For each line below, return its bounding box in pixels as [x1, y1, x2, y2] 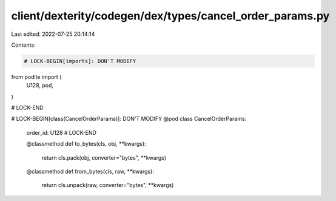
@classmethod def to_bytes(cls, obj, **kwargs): [26, 140, 146, 148]
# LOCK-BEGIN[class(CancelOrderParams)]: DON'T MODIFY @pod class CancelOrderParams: [11, 115, 247, 123]
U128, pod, [26, 82, 54, 89]
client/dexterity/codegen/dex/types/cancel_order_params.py [11, 9, 330, 22]
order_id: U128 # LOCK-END [26, 129, 97, 136]
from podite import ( [11, 73, 62, 80]
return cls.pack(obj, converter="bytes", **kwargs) [41, 154, 167, 161]
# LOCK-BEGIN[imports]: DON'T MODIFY [24, 58, 136, 64]
